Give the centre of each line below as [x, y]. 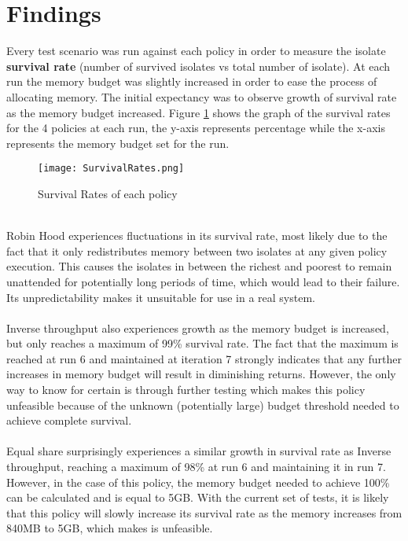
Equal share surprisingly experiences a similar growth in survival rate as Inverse [199, 451]
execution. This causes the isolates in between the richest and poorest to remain [199, 266]
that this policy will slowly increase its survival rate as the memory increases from [204, 512]
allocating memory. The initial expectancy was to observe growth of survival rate [202, 96]
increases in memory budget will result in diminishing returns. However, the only [201, 374]
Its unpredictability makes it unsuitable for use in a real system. [161, 297]
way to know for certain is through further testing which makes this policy [186, 390]
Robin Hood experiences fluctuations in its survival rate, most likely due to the [197, 236]
